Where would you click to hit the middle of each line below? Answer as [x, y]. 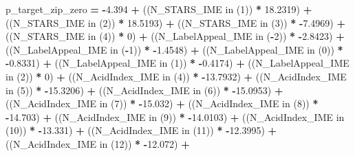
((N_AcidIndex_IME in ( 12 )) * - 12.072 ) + [98, 143]
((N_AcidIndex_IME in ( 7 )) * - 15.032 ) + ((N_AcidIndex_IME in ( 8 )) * [162, 103]
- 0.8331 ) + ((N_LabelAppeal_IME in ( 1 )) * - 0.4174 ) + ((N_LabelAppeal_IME [177, 63]
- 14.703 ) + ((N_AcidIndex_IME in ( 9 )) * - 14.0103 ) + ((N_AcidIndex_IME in [175, 116]
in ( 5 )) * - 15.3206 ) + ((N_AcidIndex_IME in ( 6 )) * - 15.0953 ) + [144, 90]
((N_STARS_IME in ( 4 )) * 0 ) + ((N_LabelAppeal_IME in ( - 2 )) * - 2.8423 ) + [175, 36]
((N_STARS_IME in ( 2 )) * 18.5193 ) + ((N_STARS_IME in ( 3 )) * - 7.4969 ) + [175, 22]
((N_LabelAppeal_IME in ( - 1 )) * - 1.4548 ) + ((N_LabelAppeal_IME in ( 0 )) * [174, 49]
